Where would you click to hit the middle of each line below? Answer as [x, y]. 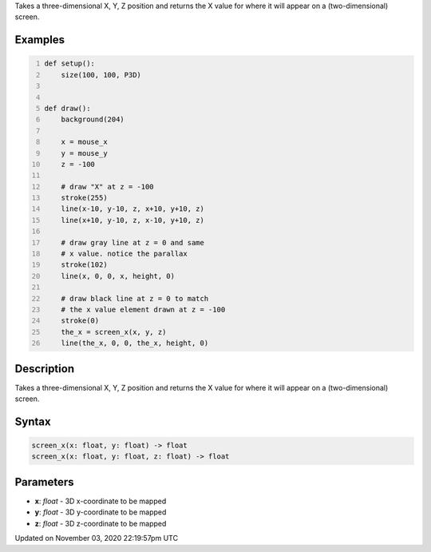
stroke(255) [84, 198]
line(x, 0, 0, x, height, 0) [118, 276]
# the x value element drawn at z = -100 [143, 309]
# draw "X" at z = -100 [108, 187]
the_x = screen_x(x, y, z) [114, 332]
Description [45, 369]
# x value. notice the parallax [124, 254]
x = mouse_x [84, 142]
